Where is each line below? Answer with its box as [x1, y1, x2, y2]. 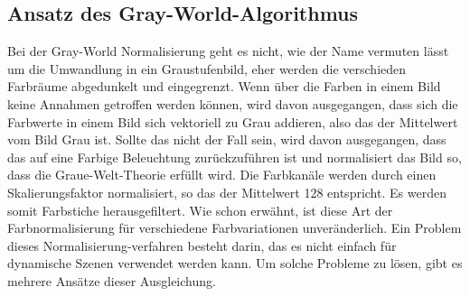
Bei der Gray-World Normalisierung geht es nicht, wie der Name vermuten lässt [7, 42, 449, 60]
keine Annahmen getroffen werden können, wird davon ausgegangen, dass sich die [7, 94, 458, 113]
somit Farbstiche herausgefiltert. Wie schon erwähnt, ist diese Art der [7, 200, 393, 219]
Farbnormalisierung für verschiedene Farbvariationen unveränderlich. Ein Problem [7, 218, 462, 237]
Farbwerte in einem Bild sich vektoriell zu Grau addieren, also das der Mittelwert [7, 112, 458, 131]
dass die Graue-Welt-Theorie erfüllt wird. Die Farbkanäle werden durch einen [7, 165, 437, 184]
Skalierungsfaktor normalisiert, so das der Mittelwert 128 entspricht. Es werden [7, 182, 446, 201]
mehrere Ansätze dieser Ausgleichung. [7, 271, 216, 290]
